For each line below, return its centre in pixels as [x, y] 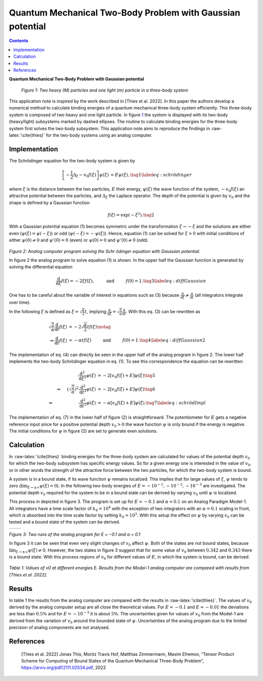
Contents [19, 41]
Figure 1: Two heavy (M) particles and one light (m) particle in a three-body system [105, 90]
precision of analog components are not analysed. [59, 627]
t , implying [95, 312]
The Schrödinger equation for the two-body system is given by [72, 161]
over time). [20, 302]
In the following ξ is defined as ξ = [44, 312]
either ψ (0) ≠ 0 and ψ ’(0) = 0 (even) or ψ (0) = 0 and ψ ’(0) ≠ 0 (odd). [79, 240]
